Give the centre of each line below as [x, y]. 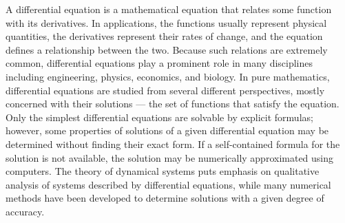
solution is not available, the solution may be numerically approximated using [170, 157]
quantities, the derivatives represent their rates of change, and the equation [164, 36]
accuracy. [25, 211]
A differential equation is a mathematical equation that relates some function [169, 9]
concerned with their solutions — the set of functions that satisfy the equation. [172, 104]
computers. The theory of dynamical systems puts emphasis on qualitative [163, 171]
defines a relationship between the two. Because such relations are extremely [167, 49]
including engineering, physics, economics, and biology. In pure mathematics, [168, 76]
